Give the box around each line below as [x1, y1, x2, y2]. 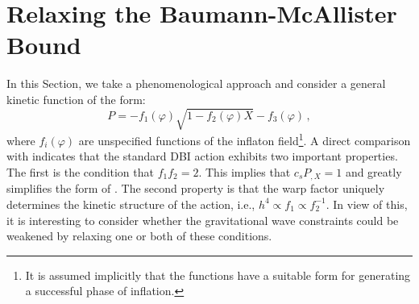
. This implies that [198, 163, 291, 180]
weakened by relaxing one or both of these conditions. [6, 227, 272, 244]
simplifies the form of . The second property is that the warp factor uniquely [6, 180, 385, 197]
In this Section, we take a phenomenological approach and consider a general [6, 75, 386, 92]
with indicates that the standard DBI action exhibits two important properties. [6, 148, 398, 164]
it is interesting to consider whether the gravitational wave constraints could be [6, 211, 399, 228]
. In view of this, [326, 195, 408, 212]
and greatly [345, 163, 402, 180]
